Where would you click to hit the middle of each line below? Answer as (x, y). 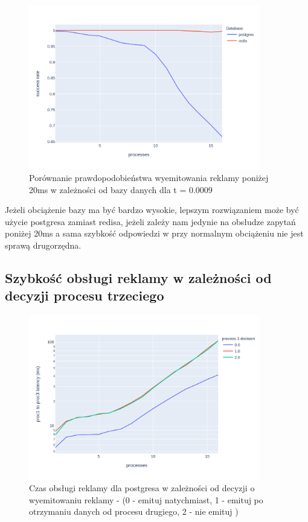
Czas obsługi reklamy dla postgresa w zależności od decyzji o (142, 488)
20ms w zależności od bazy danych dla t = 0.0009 (121, 189)
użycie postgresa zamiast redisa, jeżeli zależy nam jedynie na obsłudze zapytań (150, 221)
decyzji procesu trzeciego (85, 295)
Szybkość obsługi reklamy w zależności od (138, 277)
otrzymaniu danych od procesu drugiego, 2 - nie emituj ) (134, 511)
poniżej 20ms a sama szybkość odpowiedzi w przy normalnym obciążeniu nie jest (154, 233)
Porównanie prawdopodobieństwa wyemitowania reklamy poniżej (149, 177)
